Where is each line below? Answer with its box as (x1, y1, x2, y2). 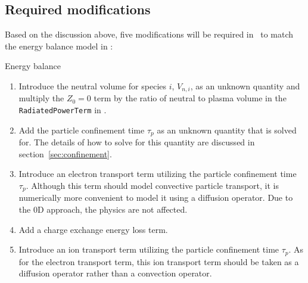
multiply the (18, 92, 64, 104)
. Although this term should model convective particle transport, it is (26, 179, 279, 191)
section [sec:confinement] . (18, 147, 112, 160)
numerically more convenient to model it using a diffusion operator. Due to (18, 191, 293, 204)
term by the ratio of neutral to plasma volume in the (94, 92, 287, 104)
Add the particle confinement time (18, 123, 145, 136)
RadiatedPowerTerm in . (18, 104, 107, 116)
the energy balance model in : (5, 39, 113, 52)
